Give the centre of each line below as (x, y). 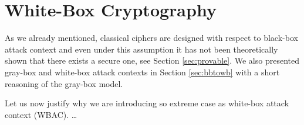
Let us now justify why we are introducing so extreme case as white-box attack (147, 103)
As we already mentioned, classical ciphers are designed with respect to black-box (151, 38)
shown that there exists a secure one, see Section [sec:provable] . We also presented (152, 60)
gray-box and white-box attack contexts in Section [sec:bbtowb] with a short (142, 72)
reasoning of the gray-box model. (64, 83)
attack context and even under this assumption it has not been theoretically (141, 49)
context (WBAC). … (41, 114)
